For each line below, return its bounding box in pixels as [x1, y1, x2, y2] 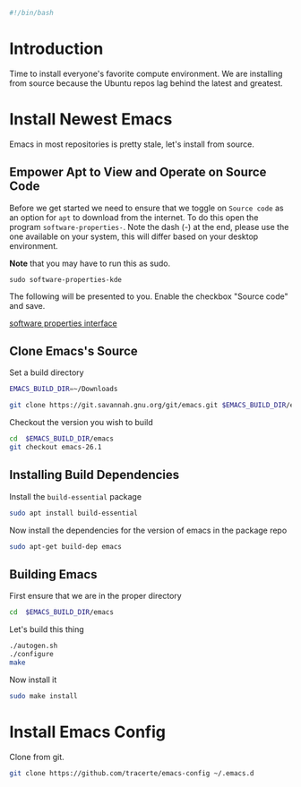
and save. [9, 300, 46, 311]
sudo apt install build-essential [9, 509, 139, 518]
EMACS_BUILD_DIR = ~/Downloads [9, 385, 118, 394]
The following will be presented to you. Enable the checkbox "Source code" [9, 291, 288, 302]
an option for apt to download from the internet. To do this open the [9, 211, 259, 223]
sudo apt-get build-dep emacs [9, 542, 123, 551]
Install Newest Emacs [9, 109, 173, 129]
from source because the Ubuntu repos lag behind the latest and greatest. [9, 77, 284, 89]
